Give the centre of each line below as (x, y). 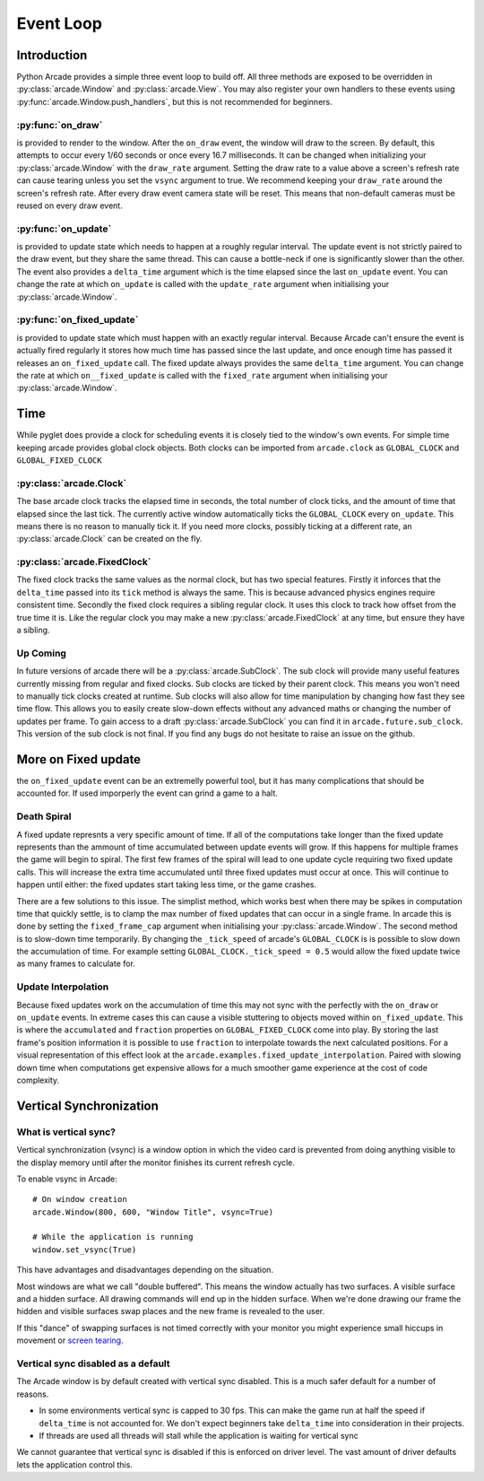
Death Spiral (44, 816)
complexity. (38, 1080)
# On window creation (80, 1199)
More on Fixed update (79, 759)
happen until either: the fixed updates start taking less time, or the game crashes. (167, 884)
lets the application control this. (75, 1464)
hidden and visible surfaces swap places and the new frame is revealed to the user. (171, 1311)
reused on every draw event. (69, 205)
